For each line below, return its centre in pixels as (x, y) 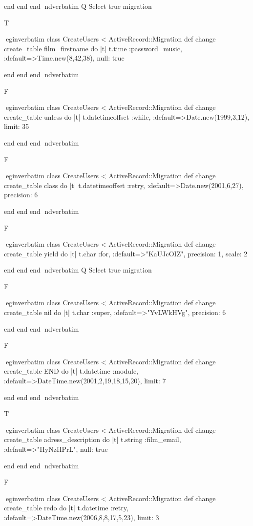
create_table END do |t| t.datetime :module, (71, 371)
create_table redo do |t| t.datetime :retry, (66, 508)
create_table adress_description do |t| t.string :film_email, (93, 439)
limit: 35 (17, 126)
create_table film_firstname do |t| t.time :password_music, (93, 48)
